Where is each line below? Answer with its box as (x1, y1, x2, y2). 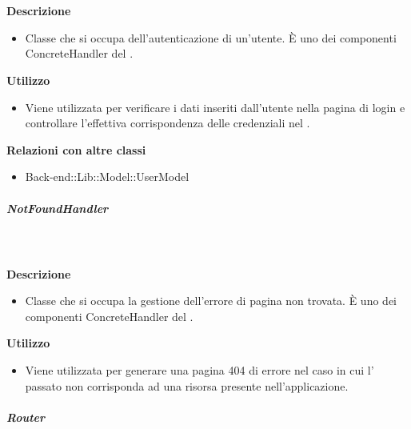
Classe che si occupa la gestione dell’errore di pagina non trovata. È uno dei (25, 292, 397, 309)
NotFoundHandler (6, 199, 109, 216)
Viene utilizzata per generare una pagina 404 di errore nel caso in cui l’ (25, 362, 374, 379)
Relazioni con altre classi (6, 141, 146, 158)
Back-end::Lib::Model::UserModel (25, 168, 190, 185)
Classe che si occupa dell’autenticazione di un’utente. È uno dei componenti (25, 29, 397, 46)
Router (6, 408, 46, 425)
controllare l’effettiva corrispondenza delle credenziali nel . (25, 114, 310, 131)
